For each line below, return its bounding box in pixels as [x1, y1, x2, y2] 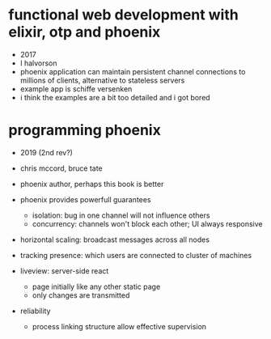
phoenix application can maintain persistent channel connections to [19, 66, 246, 76]
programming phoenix [8, 121, 162, 139]
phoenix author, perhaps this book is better [19, 179, 164, 189]
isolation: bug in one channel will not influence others [32, 210, 210, 220]
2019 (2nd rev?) [19, 147, 73, 157]
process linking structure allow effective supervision [32, 321, 207, 331]
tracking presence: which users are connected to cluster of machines [19, 250, 252, 260]
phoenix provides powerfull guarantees [19, 194, 151, 204]
